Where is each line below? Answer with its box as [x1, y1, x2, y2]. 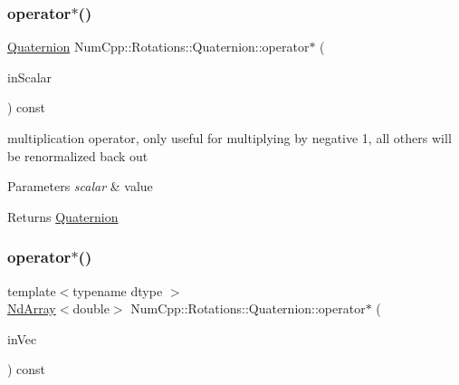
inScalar [7, 67, 53, 86]
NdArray [7, 299, 56, 318]
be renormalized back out [7, 146, 148, 165]
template [7, 281, 56, 300]
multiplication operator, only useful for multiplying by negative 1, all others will [7, 129, 452, 147]
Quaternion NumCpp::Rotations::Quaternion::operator [7, 37, 310, 56]
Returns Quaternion [7, 207, 119, 226]
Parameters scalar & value [7, 177, 153, 196]
